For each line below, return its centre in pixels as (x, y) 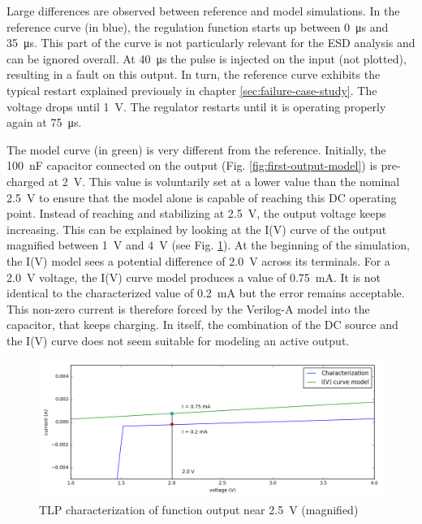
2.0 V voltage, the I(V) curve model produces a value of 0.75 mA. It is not (194, 277)
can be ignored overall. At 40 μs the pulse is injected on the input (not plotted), (207, 58)
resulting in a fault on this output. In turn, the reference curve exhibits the (194, 74)
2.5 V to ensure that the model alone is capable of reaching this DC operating (202, 197)
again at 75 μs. (44, 122)
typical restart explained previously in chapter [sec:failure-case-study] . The (192, 90)
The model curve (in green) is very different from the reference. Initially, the (196, 149)
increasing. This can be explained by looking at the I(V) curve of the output (197, 229)
